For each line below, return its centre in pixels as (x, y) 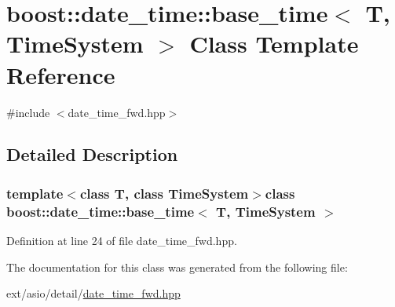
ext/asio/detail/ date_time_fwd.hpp (93, 293)
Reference (61, 74)
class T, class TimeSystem (164, 193)
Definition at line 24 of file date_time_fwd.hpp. (122, 241)
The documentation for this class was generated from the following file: (177, 267)
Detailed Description (92, 154)
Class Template (274, 44)
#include (28, 112)
